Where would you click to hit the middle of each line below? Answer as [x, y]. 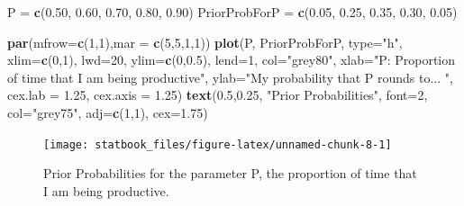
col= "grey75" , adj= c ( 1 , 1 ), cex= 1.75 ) [108, 112]
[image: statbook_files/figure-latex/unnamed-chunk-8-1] [218, 144]
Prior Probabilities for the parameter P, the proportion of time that [230, 173]
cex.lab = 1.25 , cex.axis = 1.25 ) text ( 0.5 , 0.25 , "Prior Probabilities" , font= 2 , [218, 95]
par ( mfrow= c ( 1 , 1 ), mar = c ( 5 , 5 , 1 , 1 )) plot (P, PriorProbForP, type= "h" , [205, 42]
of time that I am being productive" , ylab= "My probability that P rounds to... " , [230, 77]
